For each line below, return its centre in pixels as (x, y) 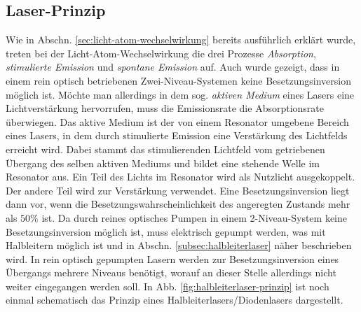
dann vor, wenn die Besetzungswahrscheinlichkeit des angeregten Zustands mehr (178, 204)
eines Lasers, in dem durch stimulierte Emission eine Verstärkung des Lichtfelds (177, 135)
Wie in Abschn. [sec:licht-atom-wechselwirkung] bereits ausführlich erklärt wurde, (181, 40)
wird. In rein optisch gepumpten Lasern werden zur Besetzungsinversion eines (172, 258)
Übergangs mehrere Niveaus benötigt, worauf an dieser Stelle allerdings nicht (171, 272)
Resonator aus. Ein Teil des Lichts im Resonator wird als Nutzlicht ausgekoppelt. (180, 177)
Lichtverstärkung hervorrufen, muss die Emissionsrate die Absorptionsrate (165, 108)
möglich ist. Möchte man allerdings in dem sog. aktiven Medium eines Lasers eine (180, 94)
